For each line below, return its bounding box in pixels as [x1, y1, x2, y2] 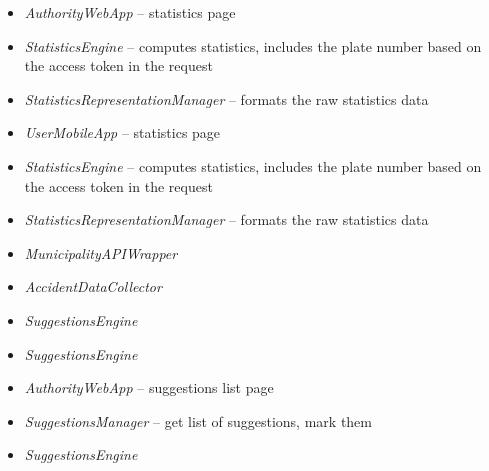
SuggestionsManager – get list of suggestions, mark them [24, 410, 372, 431]
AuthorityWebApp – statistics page [24, 2, 236, 22]
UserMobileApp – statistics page [24, 122, 221, 143]
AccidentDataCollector [24, 276, 162, 297]
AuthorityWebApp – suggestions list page [24, 377, 274, 398]
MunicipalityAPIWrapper [24, 242, 178, 263]
